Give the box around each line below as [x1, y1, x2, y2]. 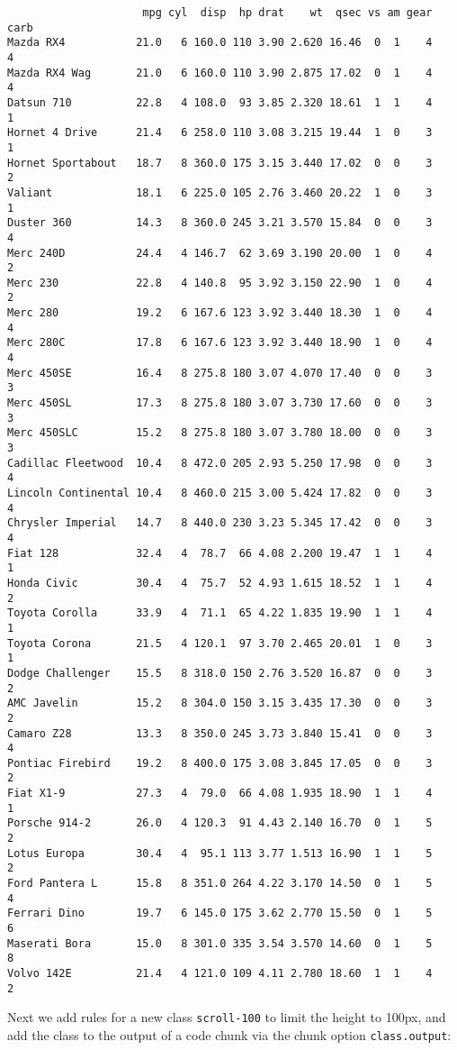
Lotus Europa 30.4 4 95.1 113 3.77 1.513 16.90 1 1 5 [7, 846, 433, 860]
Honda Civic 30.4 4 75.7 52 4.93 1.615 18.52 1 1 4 [7, 576, 433, 589]
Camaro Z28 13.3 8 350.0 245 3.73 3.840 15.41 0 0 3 [7, 726, 433, 740]
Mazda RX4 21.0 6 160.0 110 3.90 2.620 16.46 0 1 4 [7, 36, 433, 50]
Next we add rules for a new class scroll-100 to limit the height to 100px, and [7, 1008, 446, 1027]
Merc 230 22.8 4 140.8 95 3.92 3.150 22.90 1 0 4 [7, 276, 433, 289]
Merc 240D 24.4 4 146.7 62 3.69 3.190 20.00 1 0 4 [7, 246, 433, 260]
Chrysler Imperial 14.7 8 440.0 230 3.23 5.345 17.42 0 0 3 [7, 516, 433, 530]
